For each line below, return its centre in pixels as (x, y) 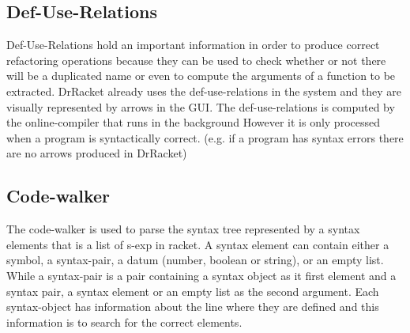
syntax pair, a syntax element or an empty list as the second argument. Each (193, 291)
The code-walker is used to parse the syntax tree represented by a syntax (183, 229)
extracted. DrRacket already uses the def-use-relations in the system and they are (204, 91)
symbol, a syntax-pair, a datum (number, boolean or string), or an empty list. (195, 260)
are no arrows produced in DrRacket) (97, 153)
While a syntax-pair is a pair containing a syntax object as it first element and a (201, 275)
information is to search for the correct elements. (124, 322)
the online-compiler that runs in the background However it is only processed (194, 122)
